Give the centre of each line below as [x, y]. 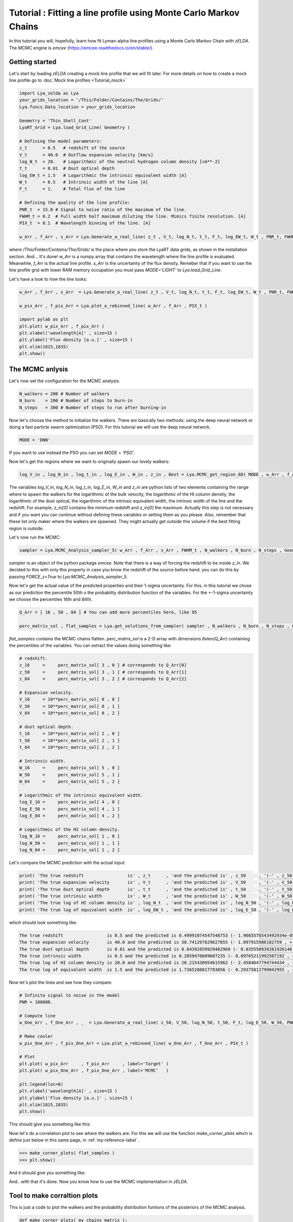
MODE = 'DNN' [35, 440]
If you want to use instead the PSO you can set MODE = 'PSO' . [72, 453]
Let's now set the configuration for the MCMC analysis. [65, 381]
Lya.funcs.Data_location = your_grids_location [77, 107]
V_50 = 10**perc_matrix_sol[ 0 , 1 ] [70, 706]
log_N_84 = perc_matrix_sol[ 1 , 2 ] [70, 850]
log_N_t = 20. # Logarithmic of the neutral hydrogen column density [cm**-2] [120, 162]
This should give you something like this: [50, 1124]
